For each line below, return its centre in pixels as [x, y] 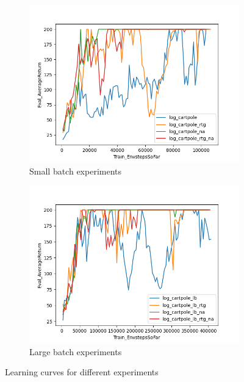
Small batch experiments [76, 171]
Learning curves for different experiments [82, 372]
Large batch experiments [76, 351]
